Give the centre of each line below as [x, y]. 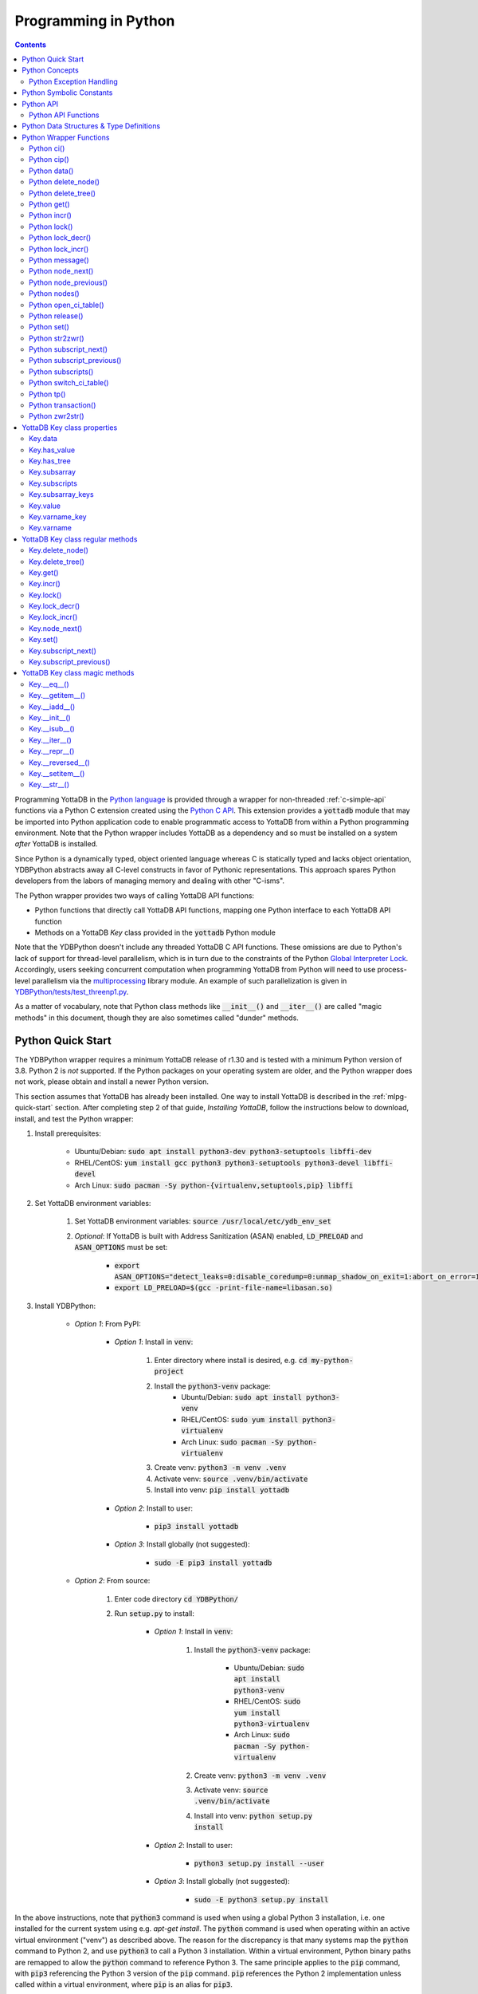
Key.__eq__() [49, 684]
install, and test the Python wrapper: [74, 1119]
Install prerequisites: [68, 1133]
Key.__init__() [50, 717]
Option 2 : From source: [112, 1581]
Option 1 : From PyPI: [108, 1324]
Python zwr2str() [57, 416]
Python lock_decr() [60, 238]
